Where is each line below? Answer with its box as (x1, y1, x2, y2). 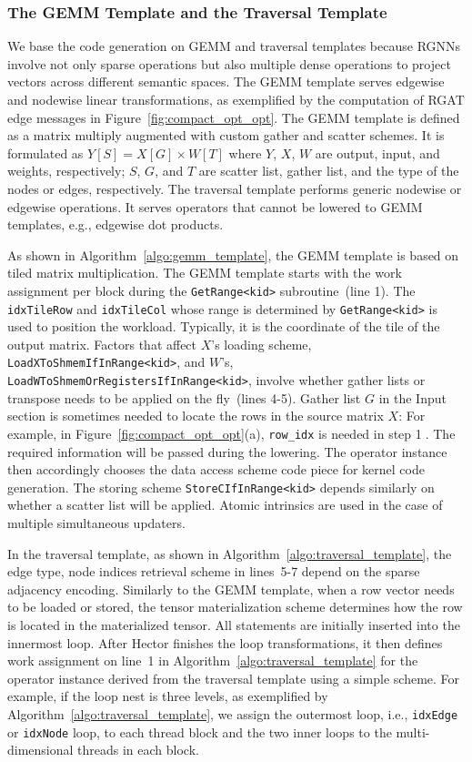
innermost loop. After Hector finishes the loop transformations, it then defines (7, 633, 443, 652)
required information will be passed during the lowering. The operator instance (7, 442, 447, 461)
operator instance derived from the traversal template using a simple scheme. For (7, 668, 460, 687)
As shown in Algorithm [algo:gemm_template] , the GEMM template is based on (7, 245, 459, 264)
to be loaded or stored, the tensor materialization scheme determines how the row (7, 597, 463, 616)
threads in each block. (77, 740, 199, 759)
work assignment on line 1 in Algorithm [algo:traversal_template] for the (7, 651, 418, 670)
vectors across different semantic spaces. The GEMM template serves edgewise (7, 72, 445, 91)
